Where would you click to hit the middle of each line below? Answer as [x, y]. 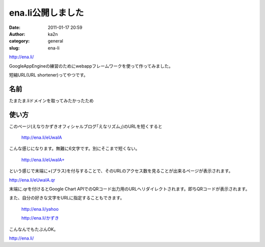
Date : [15, 27]
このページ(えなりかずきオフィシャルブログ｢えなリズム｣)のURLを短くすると [86, 126]
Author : [17, 34]
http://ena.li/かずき [40, 218]
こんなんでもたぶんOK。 [34, 229]
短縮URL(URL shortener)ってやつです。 [49, 75]
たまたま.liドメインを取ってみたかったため [52, 100]
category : [19, 41]
